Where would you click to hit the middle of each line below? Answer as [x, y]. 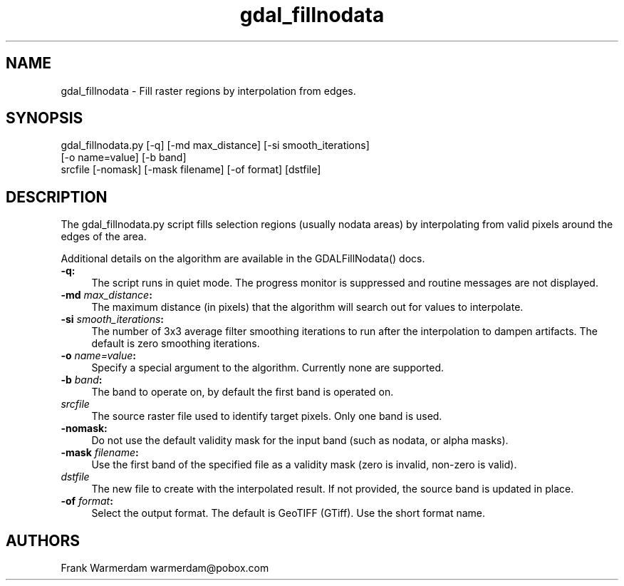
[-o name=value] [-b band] [124, 158]
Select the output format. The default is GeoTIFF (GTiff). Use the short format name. [288, 513]
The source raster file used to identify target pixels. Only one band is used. [267, 416]
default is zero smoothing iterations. [176, 344]
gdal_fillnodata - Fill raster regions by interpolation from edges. [208, 91]
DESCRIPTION [57, 197]
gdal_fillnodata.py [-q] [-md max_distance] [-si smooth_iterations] [215, 145]
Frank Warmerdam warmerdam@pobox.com [165, 568]
